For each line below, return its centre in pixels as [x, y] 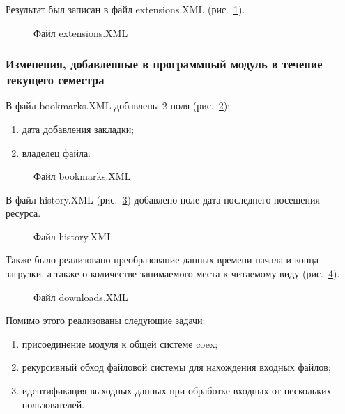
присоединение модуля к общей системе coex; [120, 343]
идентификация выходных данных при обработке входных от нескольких [177, 391]
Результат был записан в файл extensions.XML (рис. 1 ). [125, 9]
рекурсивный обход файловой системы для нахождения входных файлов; [176, 367]
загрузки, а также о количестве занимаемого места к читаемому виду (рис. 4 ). [173, 274]
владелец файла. [56, 152]
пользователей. [53, 404]
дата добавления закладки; [78, 129]
